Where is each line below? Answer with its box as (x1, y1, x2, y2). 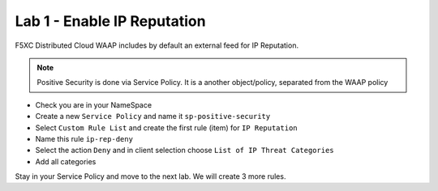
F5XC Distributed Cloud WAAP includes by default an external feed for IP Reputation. (15, 40, 299, 50)
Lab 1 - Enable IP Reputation (15, 12, 206, 30)
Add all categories (35, 156, 97, 166)
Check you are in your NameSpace (35, 100, 152, 109)
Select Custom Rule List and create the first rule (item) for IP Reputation (35, 122, 298, 133)
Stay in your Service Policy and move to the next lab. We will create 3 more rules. (15, 172, 286, 181)
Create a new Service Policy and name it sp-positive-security (35, 112, 271, 121)
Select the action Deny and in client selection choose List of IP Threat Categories (35, 146, 334, 155)
